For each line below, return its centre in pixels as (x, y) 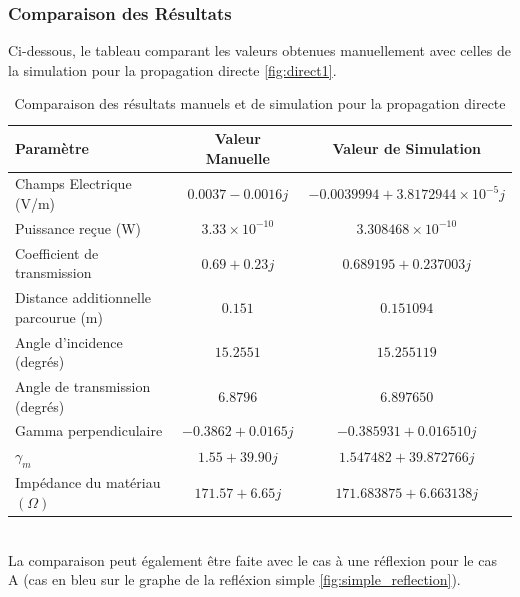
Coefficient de (57, 252)
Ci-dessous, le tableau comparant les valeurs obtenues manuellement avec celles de (259, 50)
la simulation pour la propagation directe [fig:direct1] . (172, 69)
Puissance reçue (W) (78, 227)
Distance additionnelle (83, 297)
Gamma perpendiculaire (89, 430)
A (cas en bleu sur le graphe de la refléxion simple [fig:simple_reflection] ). (234, 579)
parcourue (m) (59, 316)
